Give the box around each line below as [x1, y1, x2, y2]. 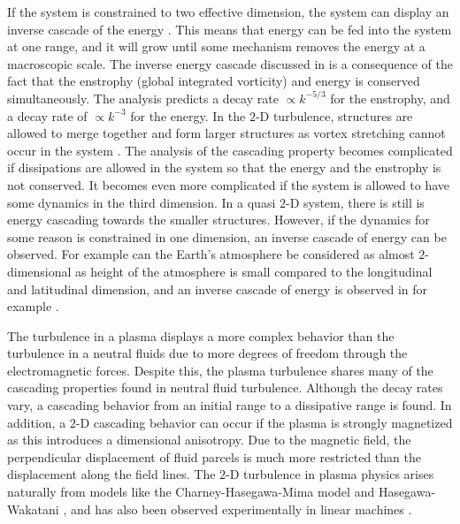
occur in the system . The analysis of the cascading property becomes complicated [7, 140, 453, 159]
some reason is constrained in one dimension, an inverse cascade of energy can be [7, 227, 447, 246]
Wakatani [7, 499, 59, 518]
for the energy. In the [130, 106, 246, 125]
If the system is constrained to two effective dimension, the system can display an [7, 3, 449, 20]
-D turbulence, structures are [255, 106, 413, 125]
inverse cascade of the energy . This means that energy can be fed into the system [7, 19, 452, 38]
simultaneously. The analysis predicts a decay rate [7, 88, 279, 107]
